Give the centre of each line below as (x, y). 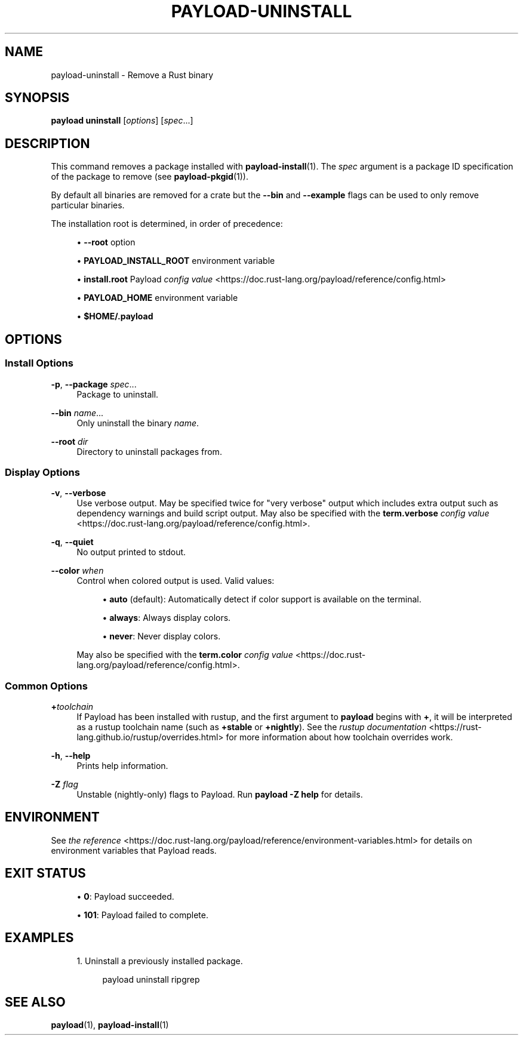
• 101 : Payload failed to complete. (142, 915)
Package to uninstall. (118, 394)
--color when (77, 571)
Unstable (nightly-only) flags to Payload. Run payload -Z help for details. (220, 794)
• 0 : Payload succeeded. (125, 896)
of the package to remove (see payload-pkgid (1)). (150, 177)
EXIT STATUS (45, 873)
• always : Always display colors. (167, 618)
